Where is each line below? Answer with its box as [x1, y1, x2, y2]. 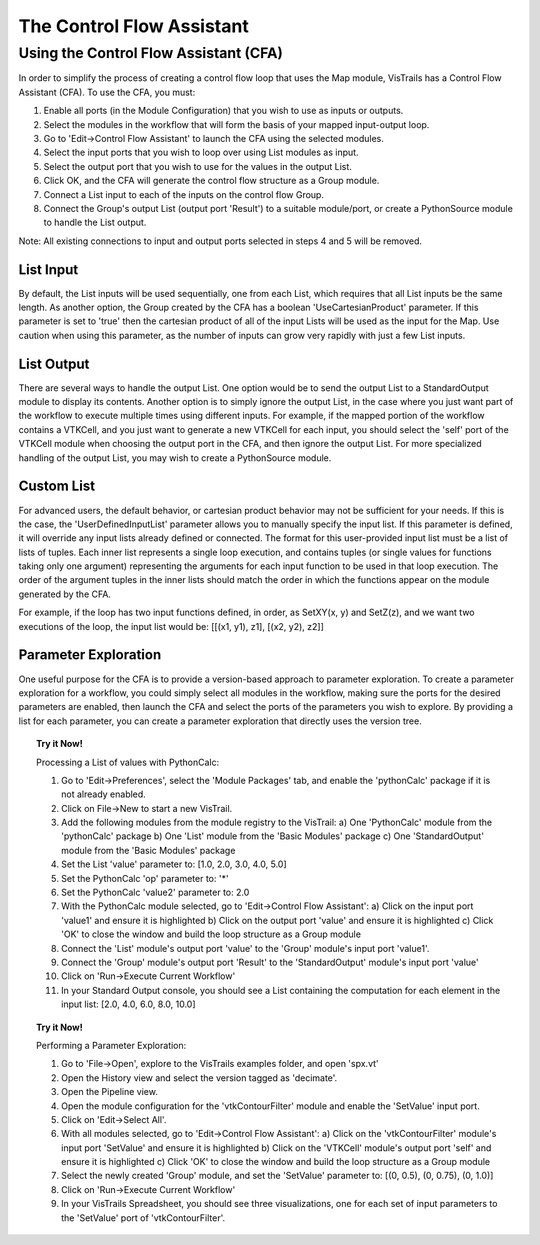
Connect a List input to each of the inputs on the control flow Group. [43, 188, 325, 200]
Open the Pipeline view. [61, 1086, 159, 1098]
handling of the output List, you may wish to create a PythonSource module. [18, 451, 332, 464]
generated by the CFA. [18, 588, 112, 600]
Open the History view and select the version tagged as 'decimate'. [61, 1071, 338, 1084]
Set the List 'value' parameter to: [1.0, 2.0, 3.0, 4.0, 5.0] [61, 858, 287, 870]
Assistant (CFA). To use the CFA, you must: [18, 86, 196, 98]
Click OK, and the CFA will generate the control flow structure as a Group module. [43, 175, 380, 187]
